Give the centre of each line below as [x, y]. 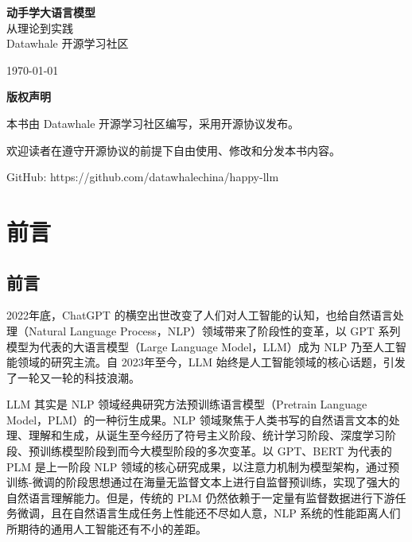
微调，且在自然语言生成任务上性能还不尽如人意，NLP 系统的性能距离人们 [209, 513]
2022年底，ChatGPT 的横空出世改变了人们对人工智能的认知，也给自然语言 [200, 315]
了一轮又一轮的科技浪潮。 [73, 377]
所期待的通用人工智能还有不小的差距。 [107, 529]
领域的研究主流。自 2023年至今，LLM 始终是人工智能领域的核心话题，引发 [211, 362]
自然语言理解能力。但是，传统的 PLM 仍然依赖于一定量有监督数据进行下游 [201, 497]
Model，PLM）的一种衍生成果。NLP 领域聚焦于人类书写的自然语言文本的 [198, 419]
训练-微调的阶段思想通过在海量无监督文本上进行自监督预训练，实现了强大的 [203, 482]
